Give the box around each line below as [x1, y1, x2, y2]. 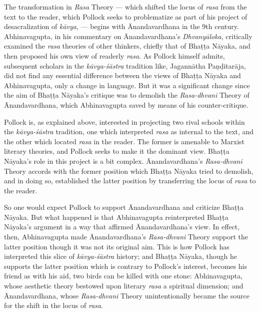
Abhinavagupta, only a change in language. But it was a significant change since [4, 80, 250, 90]
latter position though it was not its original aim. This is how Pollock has [4, 241, 229, 251]
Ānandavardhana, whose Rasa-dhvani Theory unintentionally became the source [4, 290, 250, 300]
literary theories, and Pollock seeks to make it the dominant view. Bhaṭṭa [4, 146, 229, 156]
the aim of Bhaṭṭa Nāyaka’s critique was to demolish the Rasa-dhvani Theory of [4, 90, 249, 100]
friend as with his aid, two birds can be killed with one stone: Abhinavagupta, [4, 270, 243, 281]
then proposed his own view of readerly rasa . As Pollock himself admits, [4, 50, 225, 61]
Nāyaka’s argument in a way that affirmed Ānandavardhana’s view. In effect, [4, 221, 240, 232]
